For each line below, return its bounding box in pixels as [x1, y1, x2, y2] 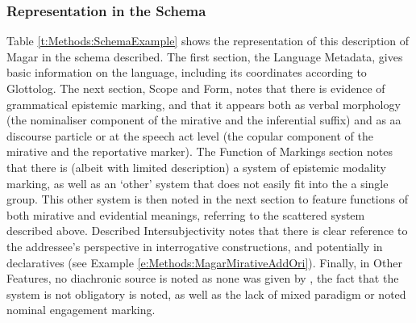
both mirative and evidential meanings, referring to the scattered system [6, 206, 365, 223]
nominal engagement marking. [6, 301, 156, 318]
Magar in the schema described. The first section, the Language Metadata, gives [6, 48, 403, 65]
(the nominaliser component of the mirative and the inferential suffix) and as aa [6, 111, 401, 128]
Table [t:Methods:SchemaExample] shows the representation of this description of [6, 32, 409, 49]
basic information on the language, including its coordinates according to [6, 64, 367, 81]
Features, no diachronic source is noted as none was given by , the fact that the [6, 270, 399, 287]
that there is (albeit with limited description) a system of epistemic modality [6, 158, 387, 175]
